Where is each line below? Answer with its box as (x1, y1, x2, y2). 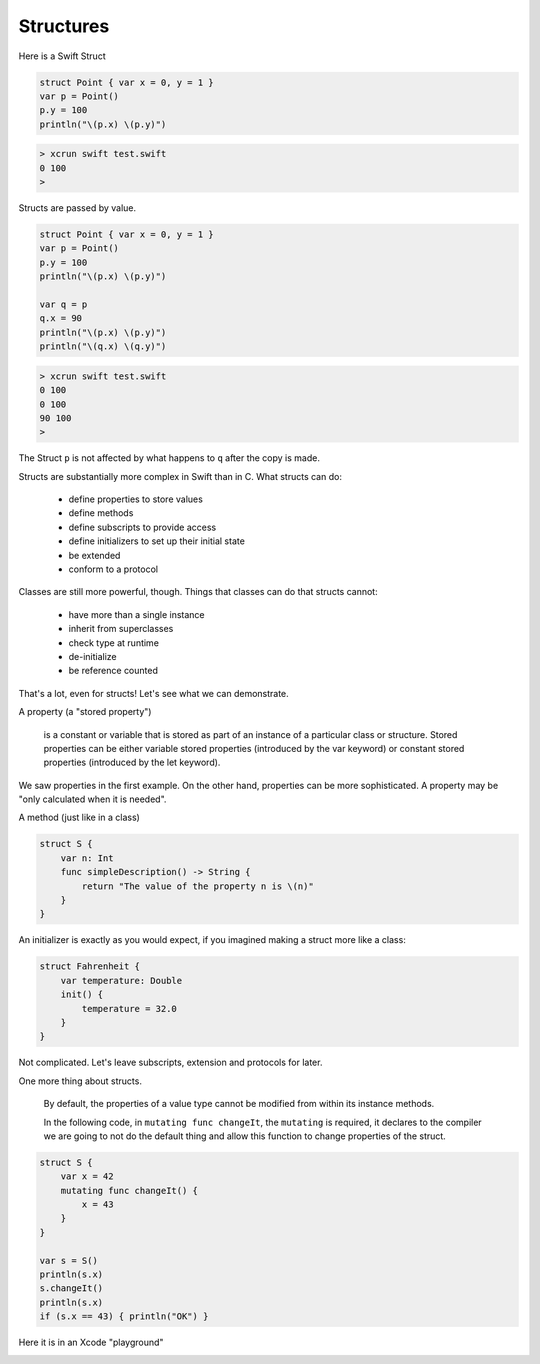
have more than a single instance (68, 608, 205, 620)
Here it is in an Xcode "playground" (18, 1336, 164, 1349)
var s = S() (39, 1255, 99, 1266)
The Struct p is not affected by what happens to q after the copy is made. (18, 452, 320, 464)
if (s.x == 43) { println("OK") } (39, 1311, 209, 1322)
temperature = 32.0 (81, 1003, 177, 1014)
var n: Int (60, 852, 114, 864)
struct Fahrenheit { (39, 961, 140, 972)
